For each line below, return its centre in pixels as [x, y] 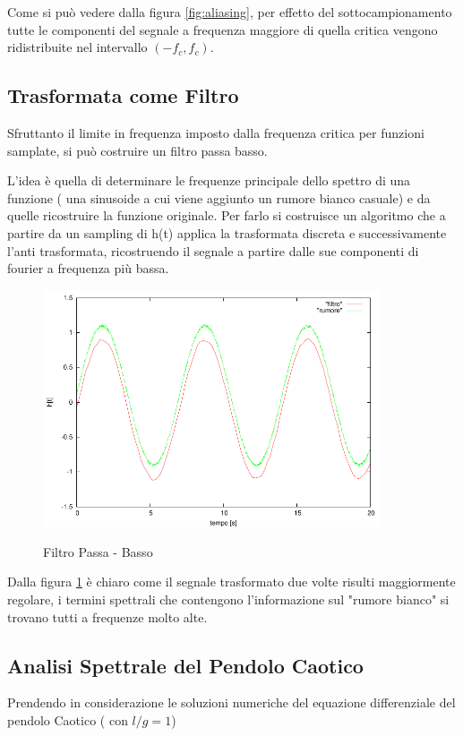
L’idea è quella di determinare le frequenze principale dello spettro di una [209, 180]
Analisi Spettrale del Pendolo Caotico [185, 665]
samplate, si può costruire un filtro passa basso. [137, 150]
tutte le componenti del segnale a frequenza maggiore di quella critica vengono [223, 29]
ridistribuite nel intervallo [77, 47]
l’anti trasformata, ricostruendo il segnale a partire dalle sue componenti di [213, 250]
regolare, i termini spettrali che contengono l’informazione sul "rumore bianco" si [228, 599]
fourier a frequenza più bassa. [88, 268]
